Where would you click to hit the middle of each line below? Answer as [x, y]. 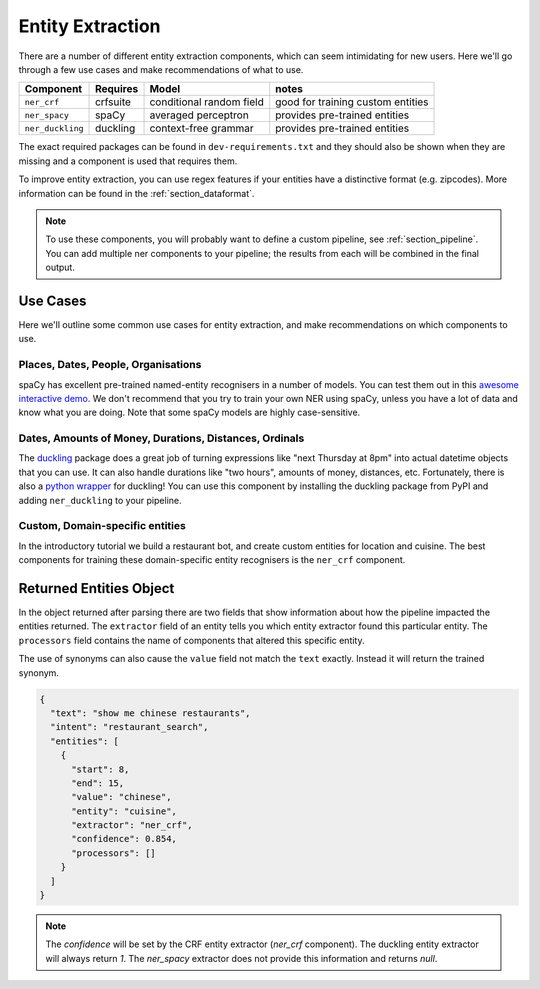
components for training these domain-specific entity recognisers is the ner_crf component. [212, 560]
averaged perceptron [199, 115]
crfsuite [113, 102]
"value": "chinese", [121, 797]
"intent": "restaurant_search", [129, 727]
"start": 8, [100, 769]
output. [60, 267]
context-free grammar [201, 128]
